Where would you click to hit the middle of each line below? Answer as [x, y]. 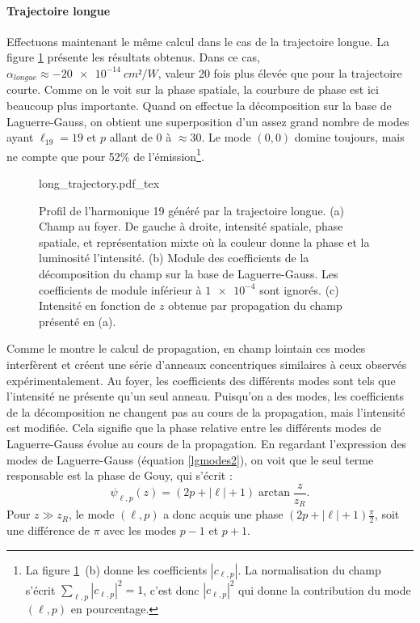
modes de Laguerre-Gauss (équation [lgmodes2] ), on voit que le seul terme [190, 459]
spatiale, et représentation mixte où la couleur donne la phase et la [204, 242]
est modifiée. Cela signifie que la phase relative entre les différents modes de [194, 428]
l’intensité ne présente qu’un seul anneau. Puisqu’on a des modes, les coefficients [205, 396]
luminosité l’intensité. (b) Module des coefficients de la [174, 258]
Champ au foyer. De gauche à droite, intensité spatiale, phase [191, 226]
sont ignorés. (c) [299, 289]
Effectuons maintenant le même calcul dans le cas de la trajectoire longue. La [198, 41]
